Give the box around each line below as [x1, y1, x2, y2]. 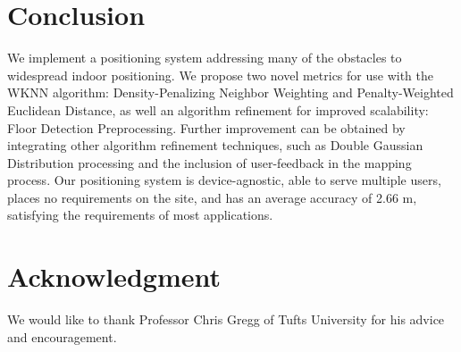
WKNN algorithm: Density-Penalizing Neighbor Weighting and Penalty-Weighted [7, 83, 454, 102]
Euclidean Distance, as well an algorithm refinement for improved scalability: [7, 100, 429, 119]
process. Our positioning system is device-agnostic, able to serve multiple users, [7, 171, 441, 189]
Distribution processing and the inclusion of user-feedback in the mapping [7, 153, 412, 172]
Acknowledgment [7, 258, 221, 295]
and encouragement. [7, 327, 117, 346]
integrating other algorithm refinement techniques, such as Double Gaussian [7, 136, 423, 155]
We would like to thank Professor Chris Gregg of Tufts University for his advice [7, 310, 445, 329]
